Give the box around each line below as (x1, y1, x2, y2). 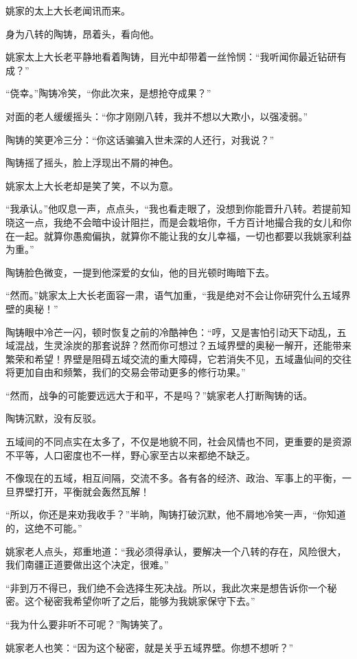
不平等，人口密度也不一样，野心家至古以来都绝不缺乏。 (5, 447, 255, 462)
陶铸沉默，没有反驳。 (5, 411, 102, 425)
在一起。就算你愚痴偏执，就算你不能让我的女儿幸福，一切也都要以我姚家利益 (5, 228, 352, 243)
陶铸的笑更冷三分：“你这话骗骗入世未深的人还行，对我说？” (5, 132, 275, 146)
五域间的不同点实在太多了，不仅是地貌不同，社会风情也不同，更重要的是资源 (5, 434, 352, 449)
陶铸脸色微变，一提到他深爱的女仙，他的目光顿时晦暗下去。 (5, 265, 275, 279)
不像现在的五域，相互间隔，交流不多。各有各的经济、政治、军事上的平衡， (5, 471, 342, 485)
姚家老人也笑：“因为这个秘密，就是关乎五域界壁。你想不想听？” (5, 640, 294, 654)
